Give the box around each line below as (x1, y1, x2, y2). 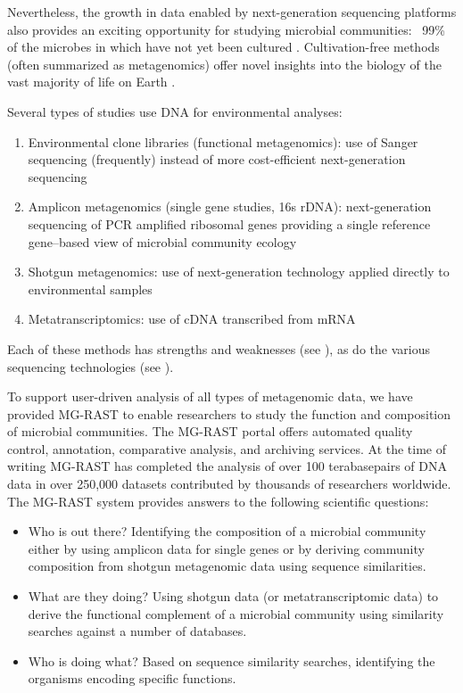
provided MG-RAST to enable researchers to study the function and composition (7, 404, 451, 423)
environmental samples (28, 279, 153, 298)
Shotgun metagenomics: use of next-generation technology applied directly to (28, 262, 450, 281)
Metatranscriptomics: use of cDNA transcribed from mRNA (28, 309, 356, 328)
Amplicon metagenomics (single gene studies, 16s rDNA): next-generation (28, 197, 432, 216)
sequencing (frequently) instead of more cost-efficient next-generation (28, 150, 406, 169)
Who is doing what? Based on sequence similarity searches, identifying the (28, 651, 435, 670)
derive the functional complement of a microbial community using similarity (28, 604, 444, 623)
